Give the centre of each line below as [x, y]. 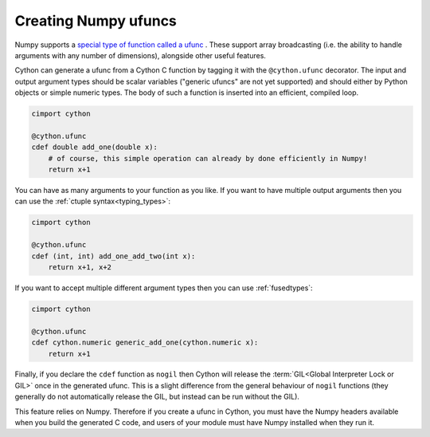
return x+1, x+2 [80, 267]
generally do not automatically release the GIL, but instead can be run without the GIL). [157, 397]
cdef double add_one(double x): [95, 147]
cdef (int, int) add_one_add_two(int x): [113, 256]
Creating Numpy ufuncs [96, 21]
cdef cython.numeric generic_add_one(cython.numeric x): [145, 343]
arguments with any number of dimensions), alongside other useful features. [141, 55]
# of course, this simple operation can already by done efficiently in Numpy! [208, 158]
